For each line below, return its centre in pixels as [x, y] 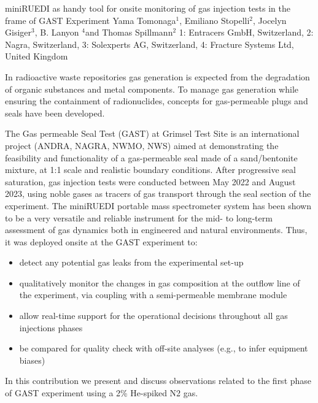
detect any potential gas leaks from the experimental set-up [131, 262]
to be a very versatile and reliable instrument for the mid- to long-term [139, 217]
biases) [32, 360]
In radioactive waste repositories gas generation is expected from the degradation [157, 76]
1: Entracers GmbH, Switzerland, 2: [246, 32]
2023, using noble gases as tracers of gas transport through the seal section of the [158, 194]
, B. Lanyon [57, 32]
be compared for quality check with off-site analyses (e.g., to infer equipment [164, 348]
